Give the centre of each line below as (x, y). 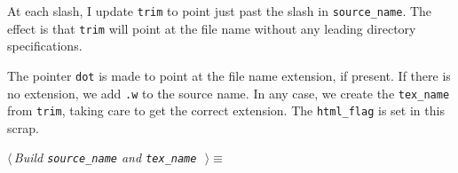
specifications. (45, 46)
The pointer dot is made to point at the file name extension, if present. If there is (229, 75)
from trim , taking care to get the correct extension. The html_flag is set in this (226, 110)
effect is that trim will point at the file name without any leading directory (212, 28)
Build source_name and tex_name (105, 157)
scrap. (23, 127)
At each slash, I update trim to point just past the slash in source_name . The (220, 11)
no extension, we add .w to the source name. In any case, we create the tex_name (229, 93)
